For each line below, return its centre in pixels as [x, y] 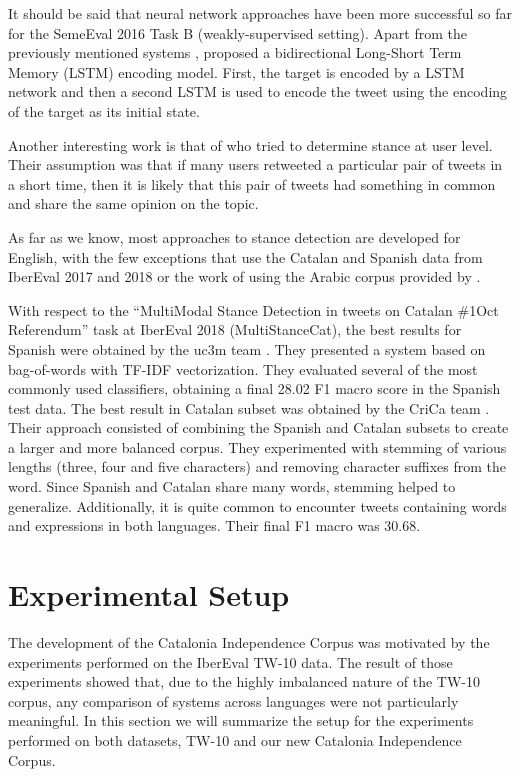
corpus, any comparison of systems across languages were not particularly [233, 700]
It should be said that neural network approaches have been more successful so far [260, 13]
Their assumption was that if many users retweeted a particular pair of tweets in [255, 164]
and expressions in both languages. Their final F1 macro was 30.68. [214, 525]
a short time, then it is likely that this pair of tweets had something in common [252, 183]
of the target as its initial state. [104, 110]
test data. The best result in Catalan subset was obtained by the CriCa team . [249, 407]
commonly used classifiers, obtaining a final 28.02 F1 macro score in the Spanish [254, 388]
